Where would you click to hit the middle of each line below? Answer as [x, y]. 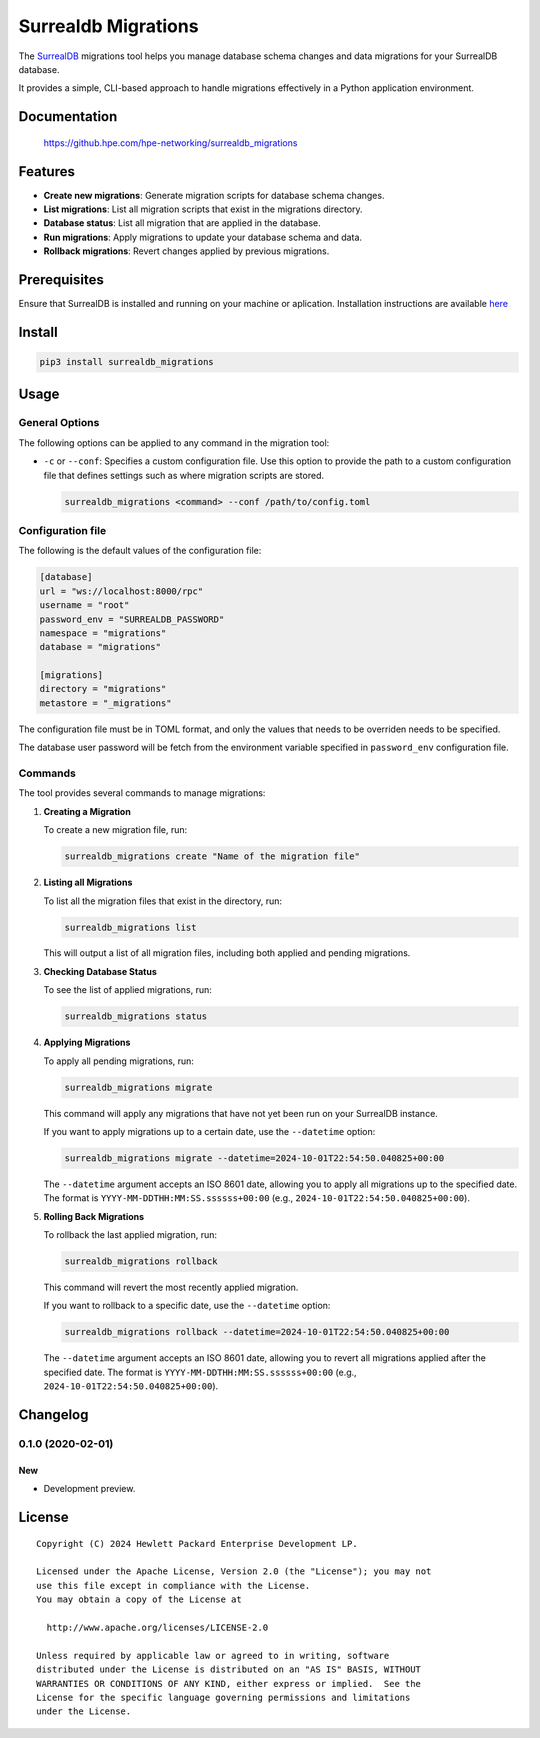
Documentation [68, 116]
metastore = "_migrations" [105, 703]
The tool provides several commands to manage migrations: [142, 793]
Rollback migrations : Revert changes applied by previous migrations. [186, 251]
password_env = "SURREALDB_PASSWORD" [132, 619]
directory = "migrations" [103, 689]
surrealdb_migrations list [130, 927]
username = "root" [84, 605]
